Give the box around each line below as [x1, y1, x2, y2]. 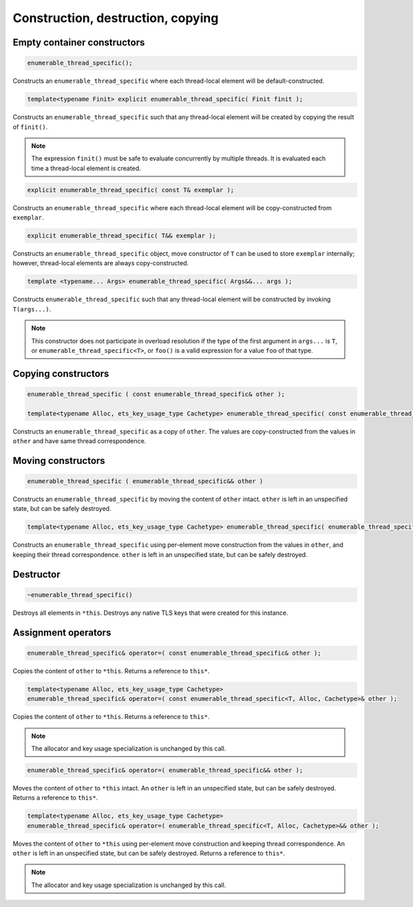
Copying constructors [12, 367, 109, 379]
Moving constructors [12, 455, 106, 467]
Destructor [12, 569, 61, 580]
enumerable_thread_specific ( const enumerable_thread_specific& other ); [27, 390, 286, 398]
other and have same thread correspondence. [12, 437, 147, 445]
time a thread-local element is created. [31, 164, 141, 172]
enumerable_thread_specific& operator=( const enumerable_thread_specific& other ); [27, 649, 321, 657]
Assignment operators [12, 626, 112, 638]
